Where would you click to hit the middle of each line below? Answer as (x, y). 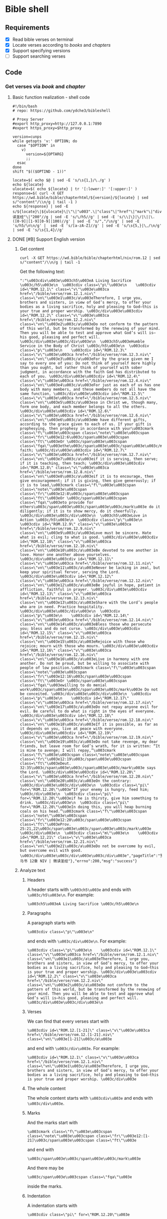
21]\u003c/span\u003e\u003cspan (61, 1140)
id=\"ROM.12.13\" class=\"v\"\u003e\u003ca (66, 594)
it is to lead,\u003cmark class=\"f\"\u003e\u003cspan (78, 485)
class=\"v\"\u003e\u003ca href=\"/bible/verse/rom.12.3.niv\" (85, 354)
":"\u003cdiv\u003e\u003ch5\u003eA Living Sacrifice (76, 280)
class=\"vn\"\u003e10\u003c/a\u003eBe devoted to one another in (89, 550)
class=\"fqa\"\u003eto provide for (56, 502)
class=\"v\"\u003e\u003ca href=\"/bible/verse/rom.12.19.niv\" (87, 737)
